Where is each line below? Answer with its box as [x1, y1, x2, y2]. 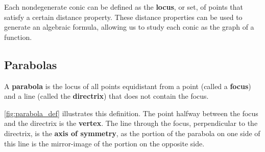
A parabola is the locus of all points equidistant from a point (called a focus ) [4, 80, 251, 91]
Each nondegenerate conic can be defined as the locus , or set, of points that [4, 2, 243, 12]
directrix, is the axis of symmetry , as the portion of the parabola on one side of [4, 127, 260, 138]
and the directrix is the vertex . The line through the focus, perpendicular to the [4, 118, 258, 128]
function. [4, 31, 32, 42]
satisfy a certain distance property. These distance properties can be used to [4, 11, 243, 22]
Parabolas [4, 56, 57, 72]
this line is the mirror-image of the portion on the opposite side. [4, 138, 205, 148]
